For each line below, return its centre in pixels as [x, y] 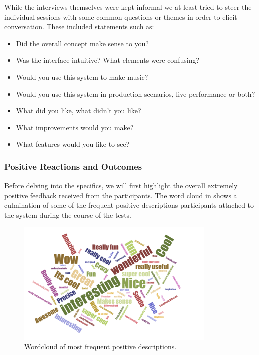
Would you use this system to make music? [82, 76]
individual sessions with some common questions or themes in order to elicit [121, 16]
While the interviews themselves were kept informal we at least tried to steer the [128, 7]
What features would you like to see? [73, 144]
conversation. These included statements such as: [79, 26]
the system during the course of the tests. [68, 214]
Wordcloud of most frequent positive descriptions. [100, 347]
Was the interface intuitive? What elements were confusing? [108, 60]
